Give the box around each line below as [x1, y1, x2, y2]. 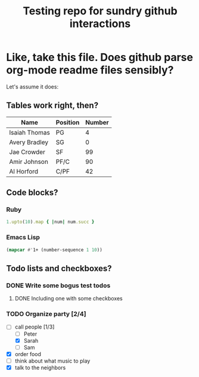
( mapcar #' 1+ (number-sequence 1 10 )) [6, 247, 102, 253]
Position [55, 118, 80, 126]
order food [14, 350, 42, 357]
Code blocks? [6, 187, 58, 198]
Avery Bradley [9, 138, 49, 146]
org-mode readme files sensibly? [6, 63, 174, 77]
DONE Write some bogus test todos [6, 281, 111, 290]
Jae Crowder [9, 148, 46, 156]
